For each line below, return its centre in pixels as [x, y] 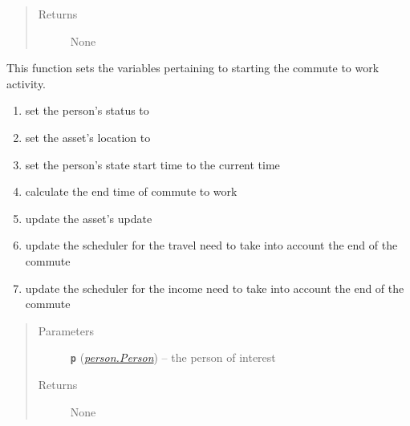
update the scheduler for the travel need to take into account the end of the [211, 245]
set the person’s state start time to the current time [152, 164]
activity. [26, 83]
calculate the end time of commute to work [131, 191]
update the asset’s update [89, 218]
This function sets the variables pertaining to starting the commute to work [193, 68]
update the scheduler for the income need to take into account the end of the [215, 288]
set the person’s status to [87, 110]
